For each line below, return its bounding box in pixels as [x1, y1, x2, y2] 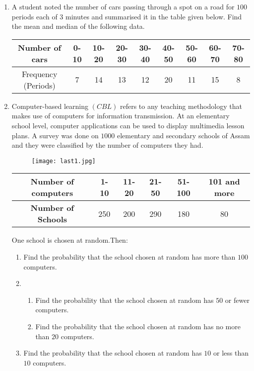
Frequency [21, 68, 58, 80]
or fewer [225, 294, 250, 305]
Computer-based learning [11, 100, 88, 111]
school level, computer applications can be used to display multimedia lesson [11, 120, 245, 130]
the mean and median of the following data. [11, 21, 145, 31]
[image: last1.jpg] [31, 157, 96, 165]
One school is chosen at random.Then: [11, 235, 128, 245]
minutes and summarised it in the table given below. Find [65, 11, 242, 21]
